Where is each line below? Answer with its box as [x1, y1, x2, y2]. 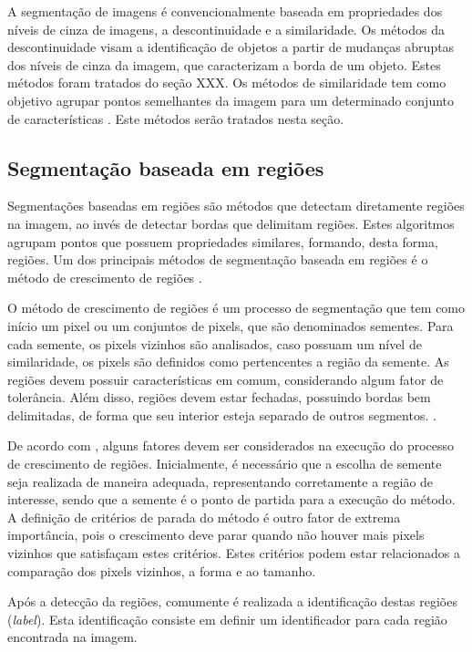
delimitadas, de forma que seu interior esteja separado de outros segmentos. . [7, 405, 436, 424]
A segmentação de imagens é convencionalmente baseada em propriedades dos [7, 2, 443, 20]
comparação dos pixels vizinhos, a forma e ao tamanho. [7, 561, 316, 580]
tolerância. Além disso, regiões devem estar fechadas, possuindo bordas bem [7, 388, 431, 407]
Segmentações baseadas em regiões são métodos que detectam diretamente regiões [7, 196, 465, 215]
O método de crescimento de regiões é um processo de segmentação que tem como [7, 298, 466, 317]
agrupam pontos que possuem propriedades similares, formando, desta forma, [7, 232, 438, 251]
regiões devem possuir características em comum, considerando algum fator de [7, 369, 444, 388]
